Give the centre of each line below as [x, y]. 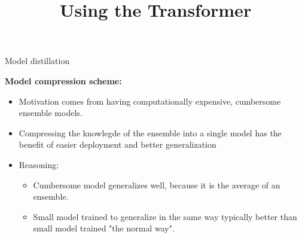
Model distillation [37, 61]
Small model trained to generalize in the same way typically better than [165, 216]
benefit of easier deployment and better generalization [118, 144]
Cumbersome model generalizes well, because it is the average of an [157, 184]
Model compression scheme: [63, 80]
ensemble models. [51, 113]
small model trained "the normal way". [104, 228]
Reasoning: [39, 164]
